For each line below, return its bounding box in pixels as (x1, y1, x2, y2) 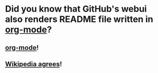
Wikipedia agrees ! (5, 60, 63, 68)
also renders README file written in (5, 14, 154, 25)
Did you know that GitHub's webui (5, 3, 147, 15)
